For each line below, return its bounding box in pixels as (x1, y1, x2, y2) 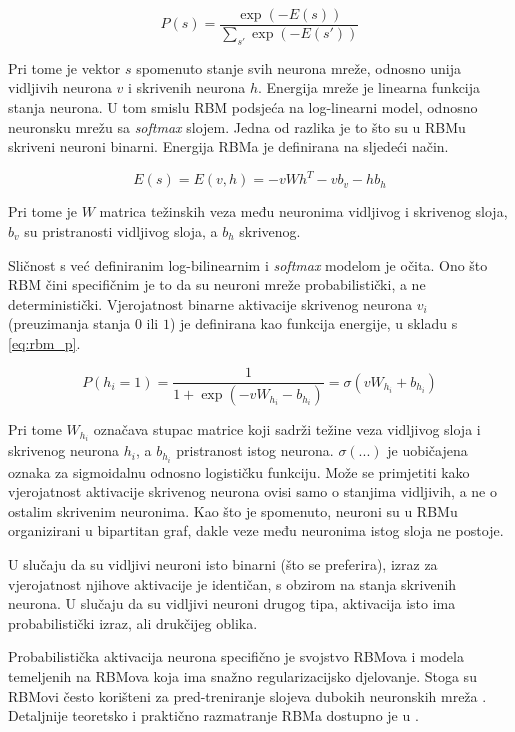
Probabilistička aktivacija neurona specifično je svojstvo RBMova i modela (8, 646, 464, 667)
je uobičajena (387, 440, 468, 461)
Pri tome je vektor (8, 57, 121, 78)
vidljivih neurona (8, 77, 112, 98)
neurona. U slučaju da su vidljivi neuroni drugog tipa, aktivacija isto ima (8, 593, 456, 614)
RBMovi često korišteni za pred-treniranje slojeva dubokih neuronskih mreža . (8, 685, 487, 706)
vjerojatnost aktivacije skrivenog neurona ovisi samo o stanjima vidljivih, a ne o (8, 481, 497, 502)
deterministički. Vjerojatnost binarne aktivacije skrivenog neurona (8, 293, 413, 314)
